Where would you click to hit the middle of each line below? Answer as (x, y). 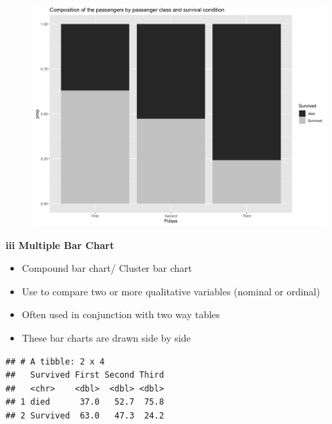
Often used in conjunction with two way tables (121, 314)
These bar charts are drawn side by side (106, 337)
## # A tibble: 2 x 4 (55, 361)
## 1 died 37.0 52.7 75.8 (85, 402)
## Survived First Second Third (85, 375)
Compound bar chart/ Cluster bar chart (107, 268)
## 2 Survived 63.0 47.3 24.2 (85, 415)
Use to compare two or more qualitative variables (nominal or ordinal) (171, 291)
